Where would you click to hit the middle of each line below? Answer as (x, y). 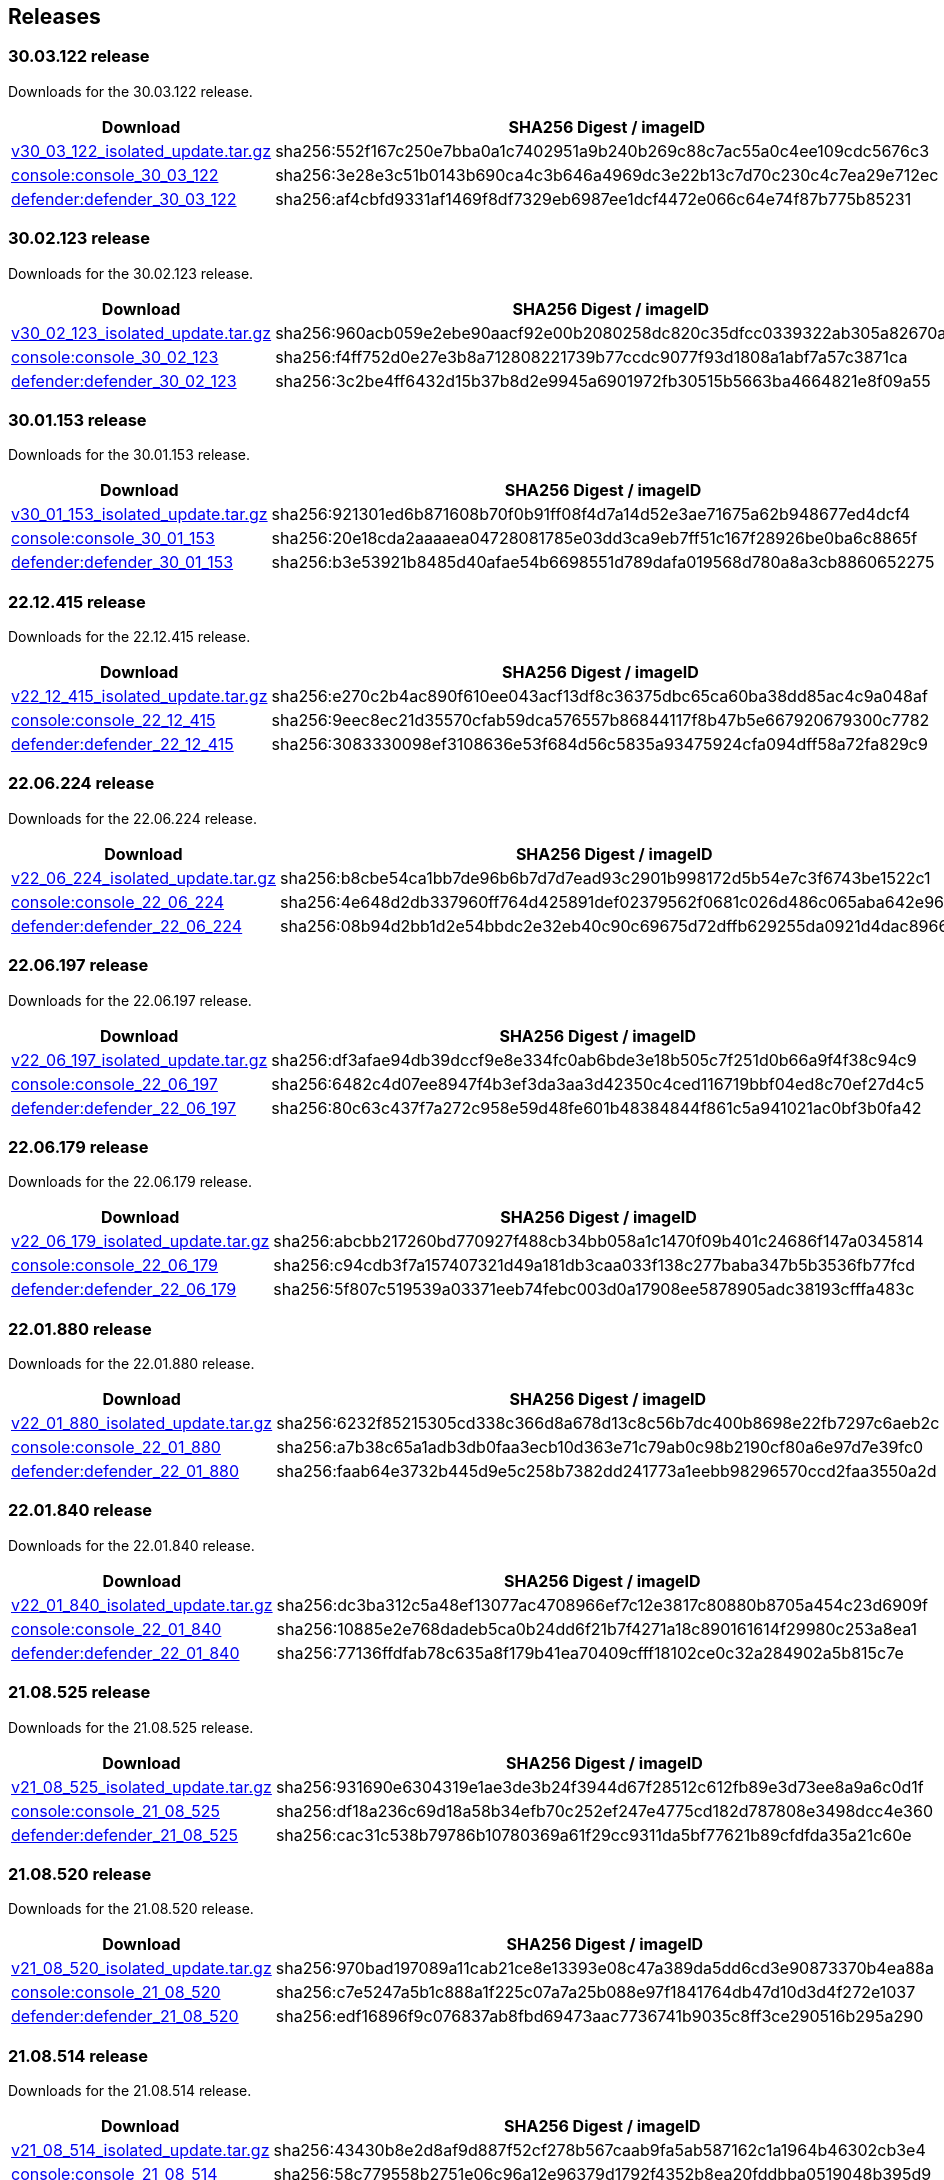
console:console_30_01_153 (113, 538)
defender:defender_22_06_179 (124, 1289)
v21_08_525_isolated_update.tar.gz (141, 1786)
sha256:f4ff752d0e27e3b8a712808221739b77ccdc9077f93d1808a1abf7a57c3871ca (591, 356)
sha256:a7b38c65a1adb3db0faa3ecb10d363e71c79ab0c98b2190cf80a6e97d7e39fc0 (600, 1447)
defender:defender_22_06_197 (124, 1107)
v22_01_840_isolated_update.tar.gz (142, 1604)
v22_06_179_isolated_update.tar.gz (140, 1241)
